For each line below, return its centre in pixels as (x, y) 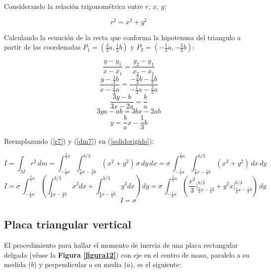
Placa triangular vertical (68, 224)
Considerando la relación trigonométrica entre (74, 6)
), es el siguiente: (156, 264)
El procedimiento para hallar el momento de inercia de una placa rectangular (121, 245)
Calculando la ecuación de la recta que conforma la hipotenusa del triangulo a (122, 37)
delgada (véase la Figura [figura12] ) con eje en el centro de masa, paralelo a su (127, 254)
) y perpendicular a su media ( (80, 264)
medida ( (18, 264)
